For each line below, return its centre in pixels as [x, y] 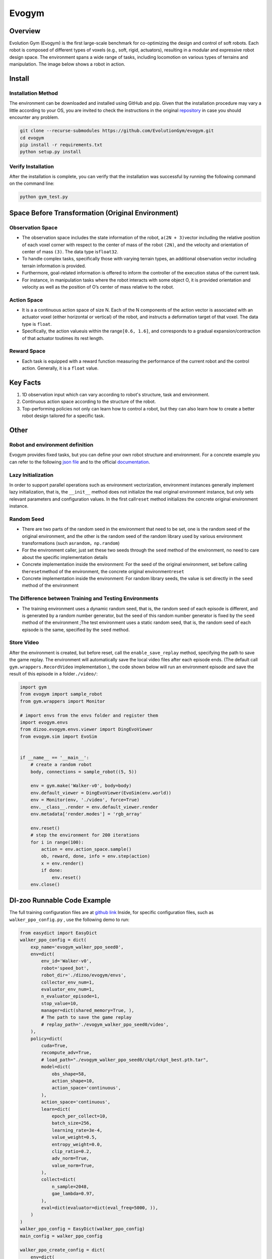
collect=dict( [58, 1179]
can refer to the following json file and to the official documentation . [80, 462]
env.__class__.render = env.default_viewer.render [94, 807]
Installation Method [33, 93]
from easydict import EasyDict [59, 933]
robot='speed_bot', [65, 968]
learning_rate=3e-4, [77, 1130]
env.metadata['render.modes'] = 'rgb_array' [86, 814]
